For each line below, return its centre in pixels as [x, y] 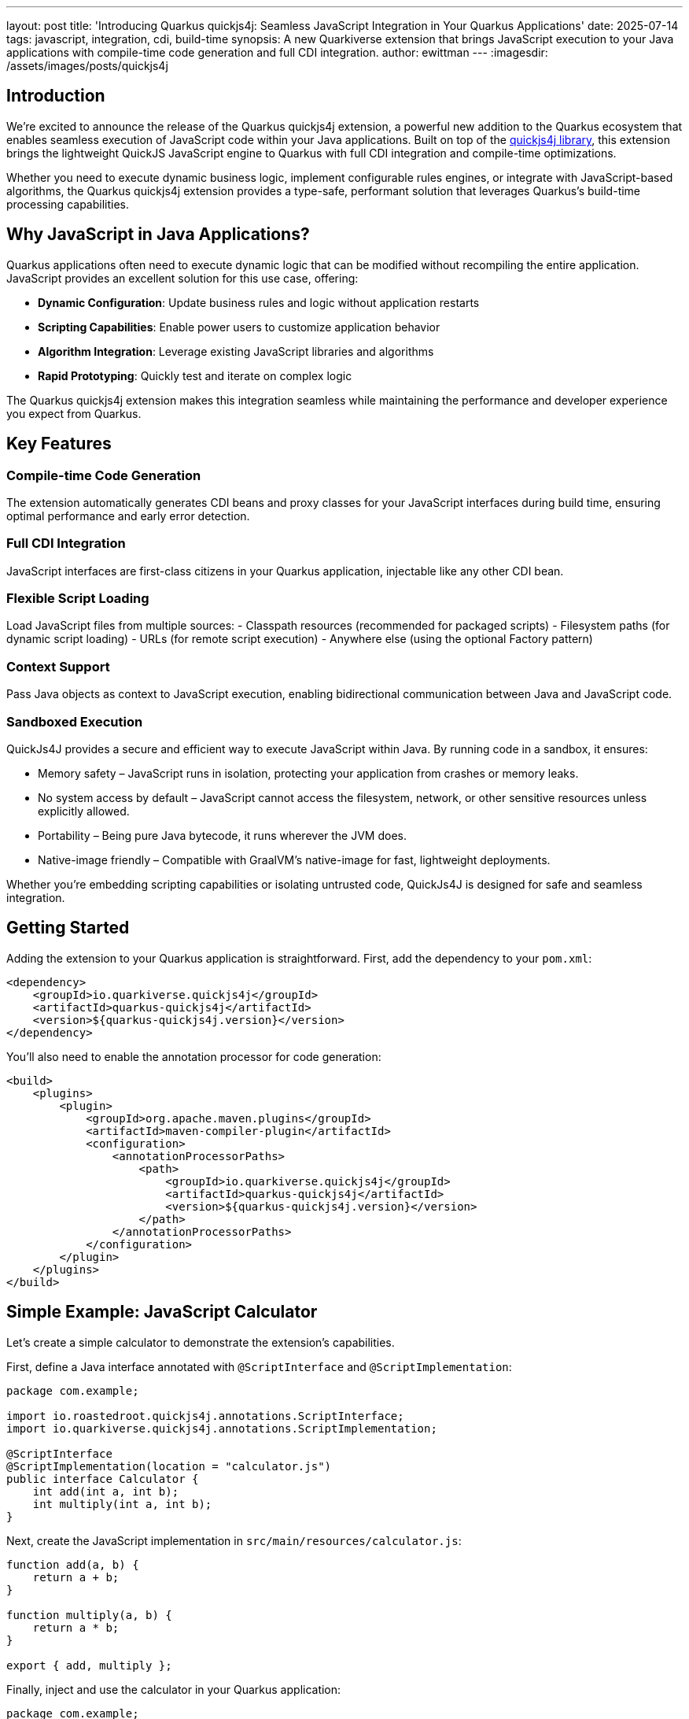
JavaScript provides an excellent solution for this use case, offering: [182, 278]
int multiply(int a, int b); [122, 1504]
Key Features [59, 444]
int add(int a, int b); [106, 1491]
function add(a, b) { [73, 1564]
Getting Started [68, 928]
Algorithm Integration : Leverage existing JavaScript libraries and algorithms [236, 351]
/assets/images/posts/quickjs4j [87, 66]
